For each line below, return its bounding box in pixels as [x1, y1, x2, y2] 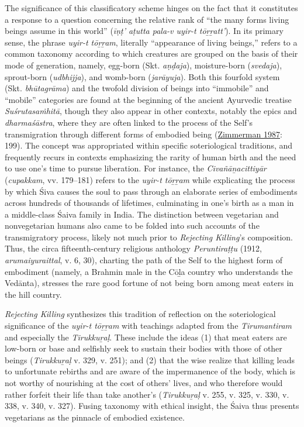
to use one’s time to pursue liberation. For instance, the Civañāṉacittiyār [5, 162, 267, 174]
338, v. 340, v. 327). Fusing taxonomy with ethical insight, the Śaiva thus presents [5, 400, 299, 412]
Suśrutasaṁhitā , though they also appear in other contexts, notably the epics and [5, 105, 297, 117]
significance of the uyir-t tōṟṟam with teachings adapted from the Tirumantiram [5, 319, 292, 332]
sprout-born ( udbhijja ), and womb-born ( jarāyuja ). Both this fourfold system [5, 70, 280, 82]
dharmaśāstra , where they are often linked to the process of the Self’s [5, 116, 253, 128]
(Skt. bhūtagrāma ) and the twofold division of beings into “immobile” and [5, 82, 269, 94]
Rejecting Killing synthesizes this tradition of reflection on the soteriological [5, 308, 276, 320]
